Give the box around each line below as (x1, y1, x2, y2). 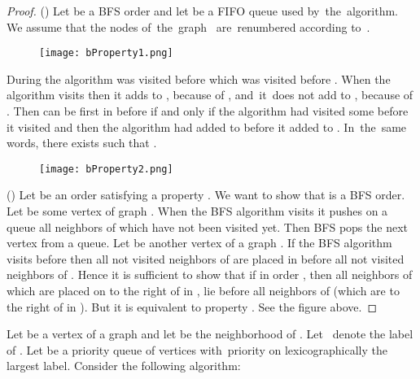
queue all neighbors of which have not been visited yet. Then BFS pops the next (7, 218, 408, 235)
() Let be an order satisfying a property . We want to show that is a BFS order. (7, 186, 405, 203)
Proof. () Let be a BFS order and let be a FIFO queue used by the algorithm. (7, 2, 398, 19)
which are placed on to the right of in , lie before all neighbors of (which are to (7, 282, 400, 299)
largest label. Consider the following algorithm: (7, 357, 241, 374)
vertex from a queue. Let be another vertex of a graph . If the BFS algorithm (7, 234, 392, 251)
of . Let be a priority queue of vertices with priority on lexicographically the (7, 341, 387, 358)
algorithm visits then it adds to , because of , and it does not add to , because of (7, 86, 413, 103)
